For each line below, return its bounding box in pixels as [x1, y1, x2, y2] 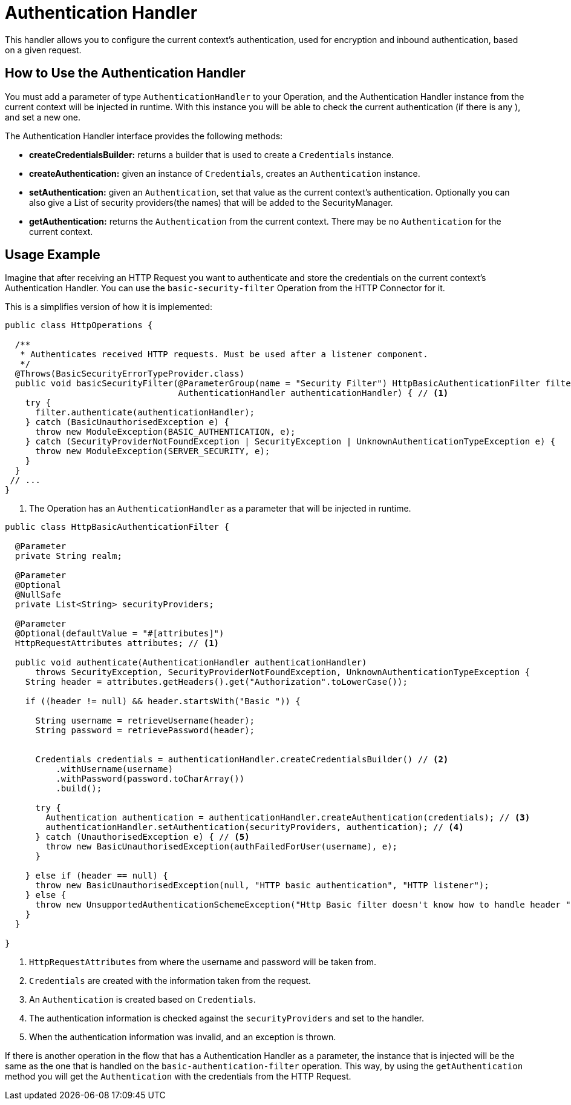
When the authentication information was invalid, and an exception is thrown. [29, 1032, 336, 1043]
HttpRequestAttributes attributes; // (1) [15, 638, 220, 648]
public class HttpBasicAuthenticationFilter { [5, 522, 229, 532]
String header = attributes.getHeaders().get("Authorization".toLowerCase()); [25, 677, 408, 687]
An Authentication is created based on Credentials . [29, 994, 256, 1005]
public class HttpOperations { [5, 320, 153, 331]
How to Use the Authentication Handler [5, 65, 246, 81]
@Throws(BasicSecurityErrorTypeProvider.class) [15, 369, 245, 379]
